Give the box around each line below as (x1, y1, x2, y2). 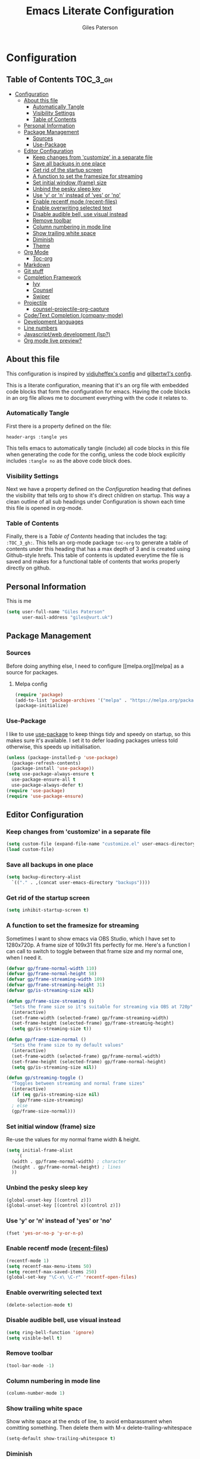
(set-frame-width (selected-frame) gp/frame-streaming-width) (11, 1015, 169, 1021)
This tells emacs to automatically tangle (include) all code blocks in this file (6, 444, 190, 452)
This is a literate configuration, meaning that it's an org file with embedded (6, 381, 189, 389)
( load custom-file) (6, 847, 55, 853)
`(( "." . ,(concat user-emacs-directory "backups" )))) (11, 879, 151, 886)
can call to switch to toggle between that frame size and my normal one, (6, 947, 183, 954)
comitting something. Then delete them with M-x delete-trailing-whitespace (6, 1424, 192, 1432)
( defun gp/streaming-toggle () (6, 1075, 84, 1081)
